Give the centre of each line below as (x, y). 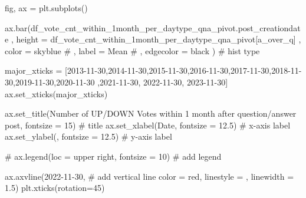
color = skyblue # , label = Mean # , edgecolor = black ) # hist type (132, 50)
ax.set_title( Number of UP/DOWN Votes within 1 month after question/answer (151, 113)
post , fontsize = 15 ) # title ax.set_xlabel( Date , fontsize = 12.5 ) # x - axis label (148, 125)
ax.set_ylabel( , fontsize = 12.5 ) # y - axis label (88, 136)
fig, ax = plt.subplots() (46, 8)
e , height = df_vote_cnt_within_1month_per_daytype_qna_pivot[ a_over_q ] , (153, 39)
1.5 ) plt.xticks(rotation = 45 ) (55, 188)
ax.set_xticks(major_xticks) (56, 93)
